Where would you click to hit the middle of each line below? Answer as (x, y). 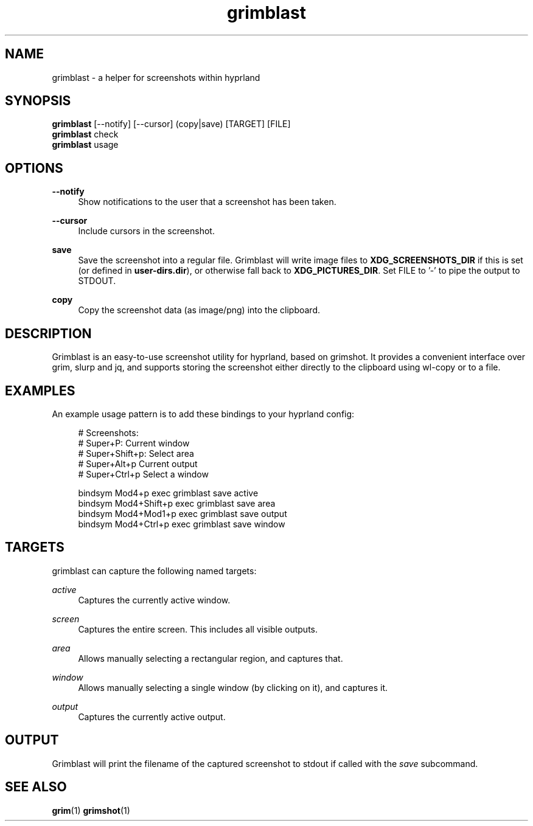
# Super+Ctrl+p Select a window (143, 474)
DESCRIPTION (48, 333)
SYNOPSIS (38, 101)
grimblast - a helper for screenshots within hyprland (156, 77)
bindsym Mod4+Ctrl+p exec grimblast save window (182, 524)
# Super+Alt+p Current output (138, 463)
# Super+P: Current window (134, 443)
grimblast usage (85, 145)
